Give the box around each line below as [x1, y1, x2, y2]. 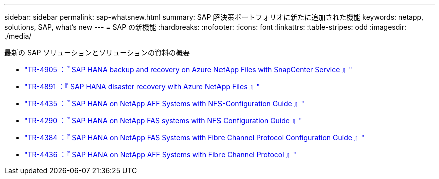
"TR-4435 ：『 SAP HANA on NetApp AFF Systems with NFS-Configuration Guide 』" [24, 99, 305, 108]
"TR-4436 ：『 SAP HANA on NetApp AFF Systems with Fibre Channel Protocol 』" [24, 150, 297, 159]
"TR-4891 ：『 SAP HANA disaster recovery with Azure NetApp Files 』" [24, 82, 260, 91]
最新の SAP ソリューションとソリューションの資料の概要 [4, 48, 190, 57]
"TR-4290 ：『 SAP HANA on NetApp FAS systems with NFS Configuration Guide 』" [24, 116, 302, 125]
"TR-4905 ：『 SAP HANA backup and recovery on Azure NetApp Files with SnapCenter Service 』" [24, 65, 352, 74]
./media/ [4, 32, 32, 40]
